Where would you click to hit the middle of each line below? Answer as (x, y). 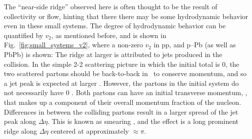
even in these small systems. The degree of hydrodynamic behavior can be (115, 26)
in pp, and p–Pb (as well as (195, 45)
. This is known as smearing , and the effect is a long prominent (143, 121)
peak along (20, 121)
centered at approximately (90, 130)
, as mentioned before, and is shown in (109, 35)
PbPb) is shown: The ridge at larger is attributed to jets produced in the (113, 54)
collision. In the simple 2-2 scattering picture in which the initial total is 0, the (122, 64)
